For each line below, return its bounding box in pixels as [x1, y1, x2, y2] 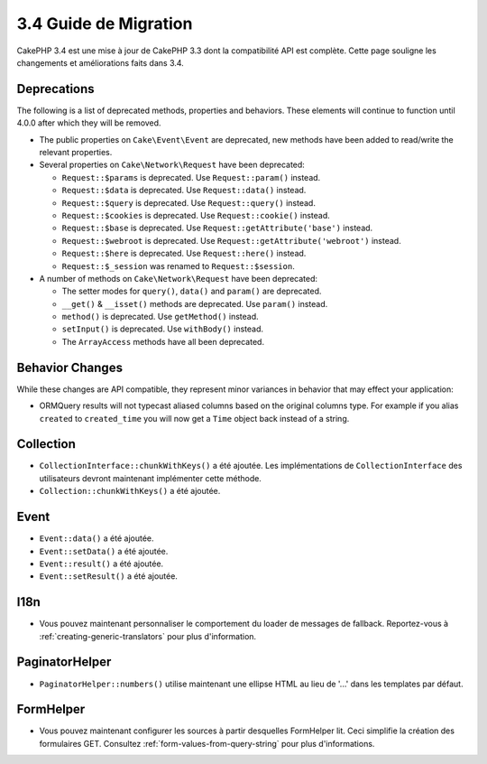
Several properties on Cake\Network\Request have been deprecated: [39, 159, 306, 171]
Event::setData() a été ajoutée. [39, 545, 169, 556]
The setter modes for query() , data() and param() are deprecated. [61, 285, 322, 297]
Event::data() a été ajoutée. [39, 533, 154, 544]
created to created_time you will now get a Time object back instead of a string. [39, 413, 350, 424]
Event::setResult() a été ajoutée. [39, 571, 178, 582]
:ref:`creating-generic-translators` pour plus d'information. [39, 630, 257, 641]
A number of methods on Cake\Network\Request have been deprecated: [39, 273, 318, 284]
